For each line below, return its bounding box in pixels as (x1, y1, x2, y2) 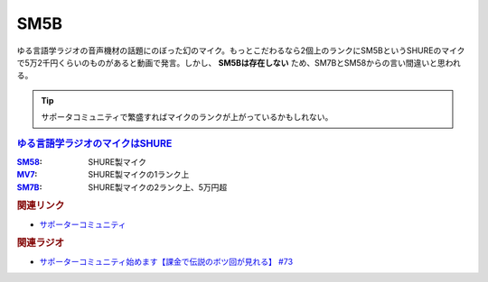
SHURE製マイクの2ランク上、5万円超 (88, 181, 228, 193)
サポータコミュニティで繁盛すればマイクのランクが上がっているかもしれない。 (41, 112, 333, 123)
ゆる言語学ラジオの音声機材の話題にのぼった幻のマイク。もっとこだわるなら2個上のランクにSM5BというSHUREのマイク (16, 45, 465, 56)
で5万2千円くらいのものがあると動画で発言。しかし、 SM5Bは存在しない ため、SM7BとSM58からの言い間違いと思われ (16, 57, 461, 68)
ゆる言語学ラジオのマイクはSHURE (16, 137, 173, 150)
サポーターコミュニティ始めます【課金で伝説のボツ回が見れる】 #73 (39, 256, 294, 267)
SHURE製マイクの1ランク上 (88, 169, 190, 180)
